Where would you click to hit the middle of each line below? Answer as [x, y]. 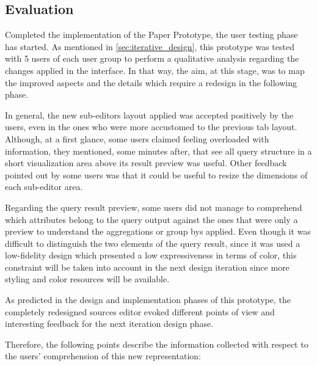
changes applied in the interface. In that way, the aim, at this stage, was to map [155, 70]
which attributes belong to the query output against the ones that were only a [151, 219]
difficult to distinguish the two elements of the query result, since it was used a [153, 243]
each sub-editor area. [44, 187]
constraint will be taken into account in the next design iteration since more [147, 267]
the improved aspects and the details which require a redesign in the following [151, 82]
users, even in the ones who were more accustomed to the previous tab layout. [151, 127]
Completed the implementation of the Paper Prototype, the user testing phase [151, 35]
